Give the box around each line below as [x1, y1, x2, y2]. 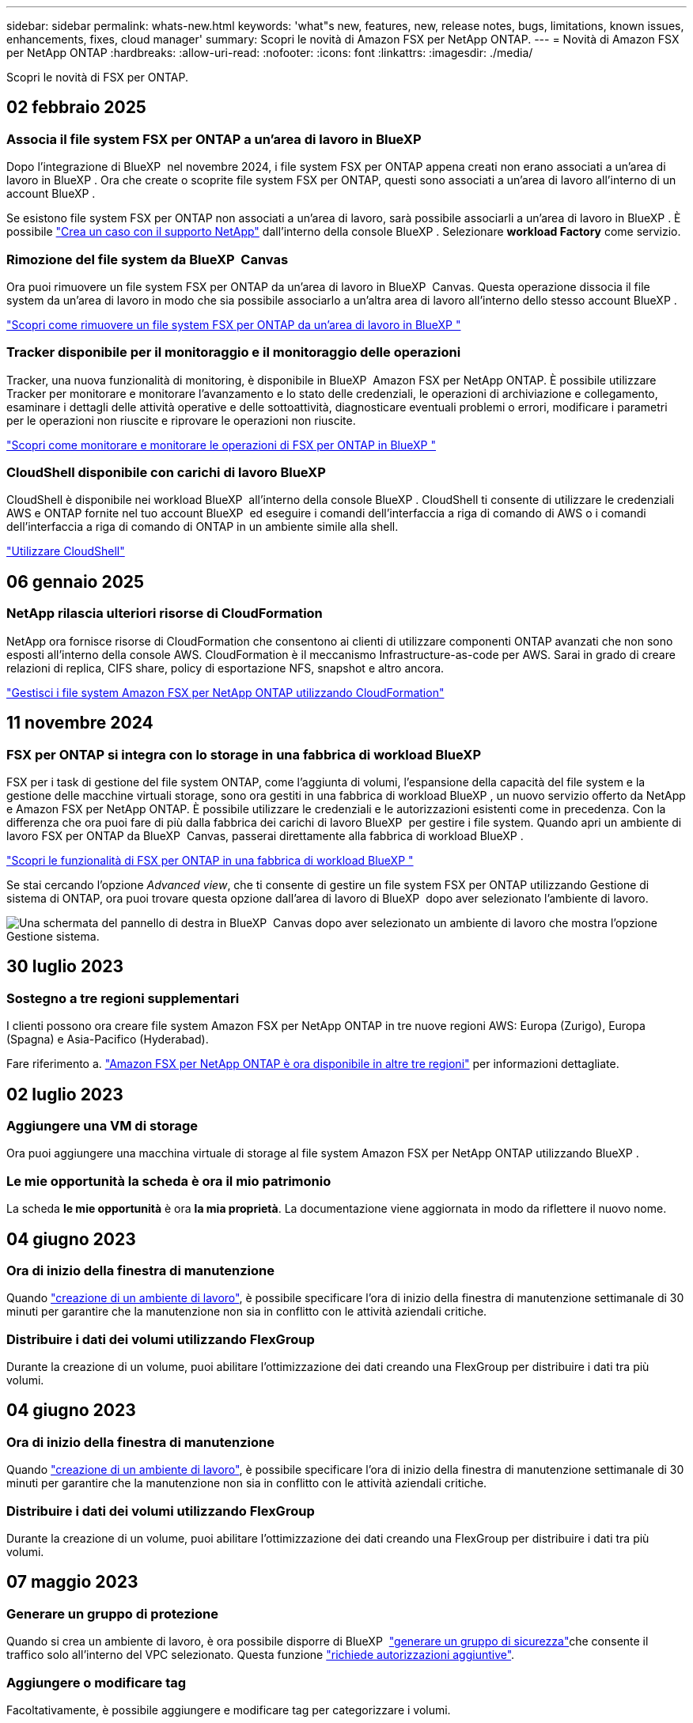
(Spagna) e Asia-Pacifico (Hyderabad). [6, 1032, 209, 1047]
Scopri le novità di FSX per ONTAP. [6, 70, 188, 84]
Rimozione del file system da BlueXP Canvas [6, 251, 289, 267]
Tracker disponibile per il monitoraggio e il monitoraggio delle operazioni [6, 344, 461, 361]
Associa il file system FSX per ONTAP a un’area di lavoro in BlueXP [6, 131, 422, 147]
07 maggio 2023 [6, 1572, 138, 1592]
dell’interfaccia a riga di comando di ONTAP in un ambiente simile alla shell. [6, 520, 399, 534]
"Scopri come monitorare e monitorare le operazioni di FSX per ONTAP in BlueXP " [6, 437, 437, 452]
